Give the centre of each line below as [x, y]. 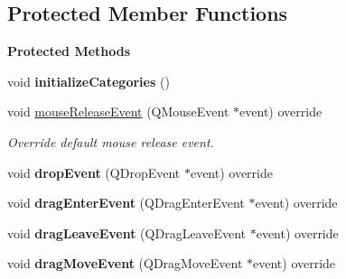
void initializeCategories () [89, 81]
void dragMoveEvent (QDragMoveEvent [125, 263]
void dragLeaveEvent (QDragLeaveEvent [127, 232]
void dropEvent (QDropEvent [94, 172]
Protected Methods [69, 51]
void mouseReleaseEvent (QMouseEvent [118, 112]
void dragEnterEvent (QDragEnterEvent [126, 203]
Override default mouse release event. [111, 141]
